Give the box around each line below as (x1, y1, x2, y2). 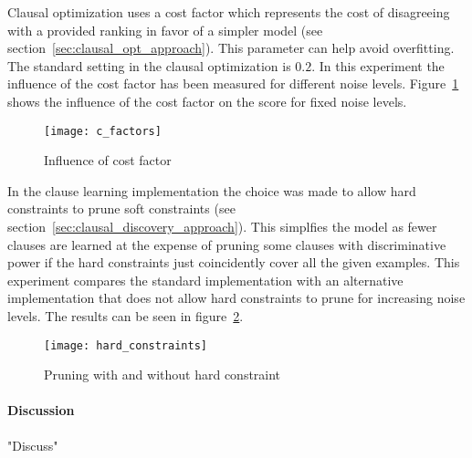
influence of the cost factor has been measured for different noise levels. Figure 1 (7, 74, 459, 93)
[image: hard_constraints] (44, 338, 207, 352)
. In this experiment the (311, 56, 445, 75)
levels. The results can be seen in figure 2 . (7, 306, 244, 325)
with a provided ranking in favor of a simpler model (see (7, 20, 323, 39)
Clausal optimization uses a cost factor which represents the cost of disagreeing (7, 3, 450, 21)
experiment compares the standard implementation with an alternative (7, 270, 404, 289)
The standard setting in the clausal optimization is (7, 56, 291, 75)
